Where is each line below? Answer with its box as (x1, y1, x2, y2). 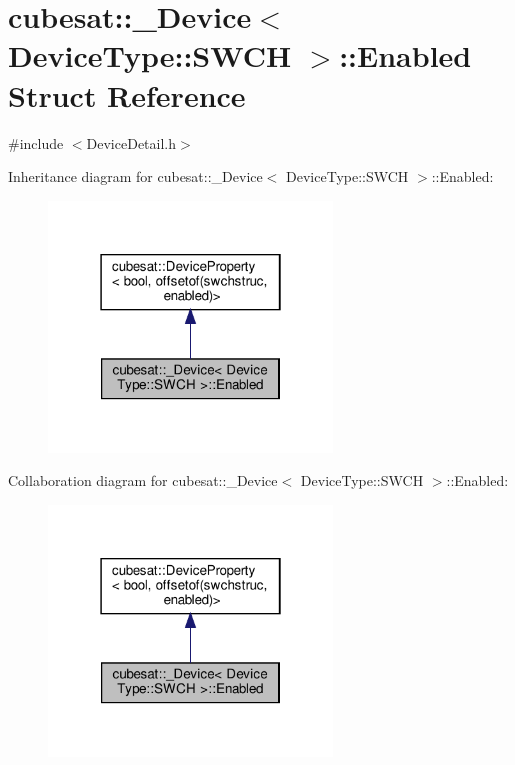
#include (8, 132, 64, 153)
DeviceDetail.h (86, 132, 177, 153)
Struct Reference (8, 74, 246, 115)
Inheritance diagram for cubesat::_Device (8, 166, 263, 187)
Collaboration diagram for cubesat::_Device (8, 470, 278, 491)
